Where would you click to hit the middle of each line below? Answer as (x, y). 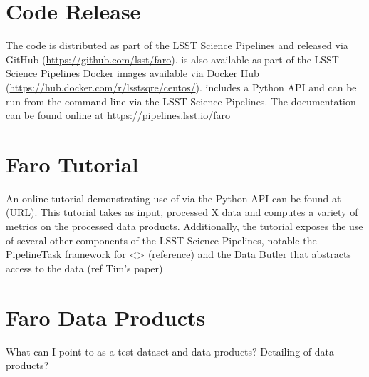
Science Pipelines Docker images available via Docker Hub (132, 73)
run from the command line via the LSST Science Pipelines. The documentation (181, 101)
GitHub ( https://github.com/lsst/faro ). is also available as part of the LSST (172, 59)
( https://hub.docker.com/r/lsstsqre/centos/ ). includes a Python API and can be (181, 87)
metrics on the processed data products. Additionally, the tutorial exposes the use (184, 226)
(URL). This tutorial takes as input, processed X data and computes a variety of (182, 212)
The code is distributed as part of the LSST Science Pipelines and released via (177, 45)
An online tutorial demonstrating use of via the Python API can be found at (173, 198)
